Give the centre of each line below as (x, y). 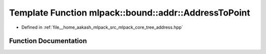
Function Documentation (48, 41)
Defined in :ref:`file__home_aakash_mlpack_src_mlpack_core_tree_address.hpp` (102, 27)
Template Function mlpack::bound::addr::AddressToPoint (130, 13)
